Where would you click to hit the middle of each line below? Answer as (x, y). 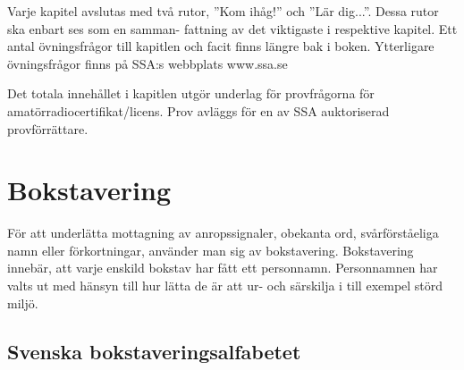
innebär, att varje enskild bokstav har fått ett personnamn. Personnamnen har (223, 268)
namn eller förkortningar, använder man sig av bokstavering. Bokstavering (211, 250)
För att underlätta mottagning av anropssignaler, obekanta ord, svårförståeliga (223, 233)
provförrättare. (48, 128)
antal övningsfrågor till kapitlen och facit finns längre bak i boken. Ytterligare (221, 46)
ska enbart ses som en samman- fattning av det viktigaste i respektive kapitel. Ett (232, 28)
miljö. (23, 303)
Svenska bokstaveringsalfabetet (154, 351)
